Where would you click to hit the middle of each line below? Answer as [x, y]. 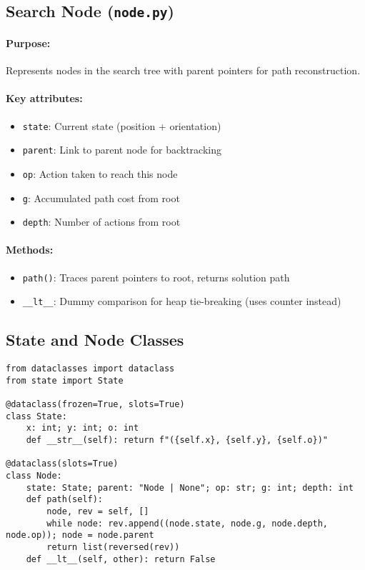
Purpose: [28, 42]
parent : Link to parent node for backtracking [122, 150]
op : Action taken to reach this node [100, 173]
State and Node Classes [95, 340]
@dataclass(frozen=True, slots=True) [95, 405]
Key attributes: [44, 98]
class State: [36, 416]
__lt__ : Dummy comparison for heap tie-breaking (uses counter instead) [182, 301]
